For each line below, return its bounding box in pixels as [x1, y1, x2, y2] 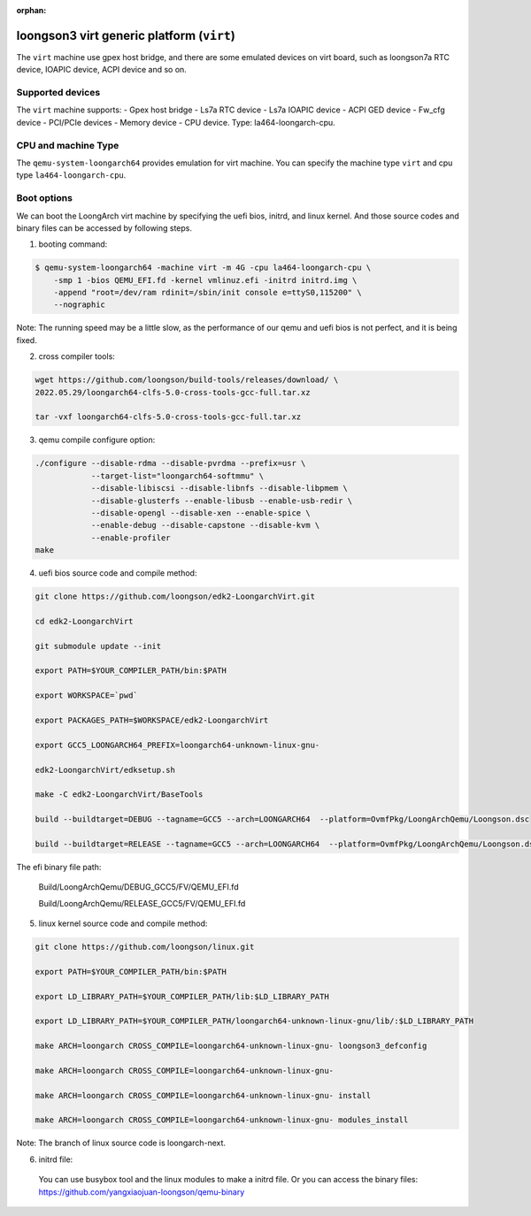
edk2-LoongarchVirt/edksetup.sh [35, 765, 176, 775]
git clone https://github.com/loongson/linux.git [35, 942, 255, 952]
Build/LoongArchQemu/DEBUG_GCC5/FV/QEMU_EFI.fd [38, 882, 239, 892]
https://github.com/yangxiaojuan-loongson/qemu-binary [38, 1186, 245, 1197]
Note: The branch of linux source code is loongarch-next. [16, 1137, 226, 1149]
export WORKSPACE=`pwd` [35, 691, 139, 700]
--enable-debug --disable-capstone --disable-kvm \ [90, 520, 320, 531]
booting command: [38, 239, 108, 249]
